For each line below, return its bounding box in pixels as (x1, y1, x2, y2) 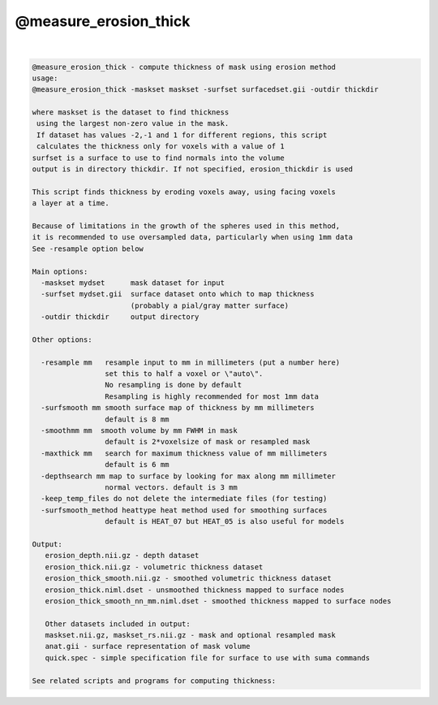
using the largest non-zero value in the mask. (36, 119, 230, 128)
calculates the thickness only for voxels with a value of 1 (36, 142, 285, 151)
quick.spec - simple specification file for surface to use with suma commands (45, 653, 371, 662)
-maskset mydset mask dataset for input (41, 278, 225, 288)
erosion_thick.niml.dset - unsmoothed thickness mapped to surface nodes (45, 585, 345, 595)
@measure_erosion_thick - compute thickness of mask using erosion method (32, 62, 337, 71)
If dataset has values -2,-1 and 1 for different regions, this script (36, 130, 328, 140)
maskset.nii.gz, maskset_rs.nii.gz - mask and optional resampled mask (45, 630, 337, 640)
